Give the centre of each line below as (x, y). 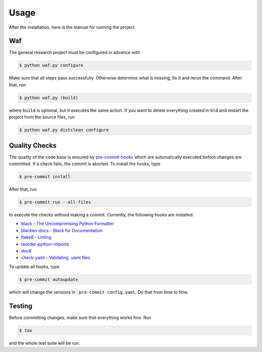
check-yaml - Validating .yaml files (56, 258)
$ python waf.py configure (51, 65)
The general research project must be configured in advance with (74, 52)
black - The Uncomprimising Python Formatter (67, 224)
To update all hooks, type (34, 267)
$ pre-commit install (45, 177)
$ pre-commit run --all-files (55, 202)
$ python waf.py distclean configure (64, 130)
